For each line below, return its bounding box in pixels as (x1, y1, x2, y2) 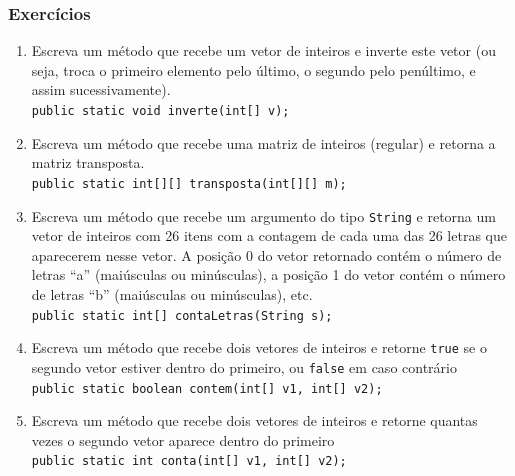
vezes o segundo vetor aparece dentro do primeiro (31, 429, 335, 450)
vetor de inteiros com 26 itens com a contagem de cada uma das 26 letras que (31, 225, 507, 246)
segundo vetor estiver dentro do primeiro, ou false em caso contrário (31, 356, 457, 377)
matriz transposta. (31, 152, 145, 173)
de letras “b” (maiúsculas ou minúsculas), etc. (31, 283, 313, 304)
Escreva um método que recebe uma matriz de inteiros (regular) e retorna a (31, 132, 496, 153)
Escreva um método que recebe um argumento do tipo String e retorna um (31, 205, 496, 226)
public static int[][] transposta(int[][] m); (31, 176, 347, 191)
